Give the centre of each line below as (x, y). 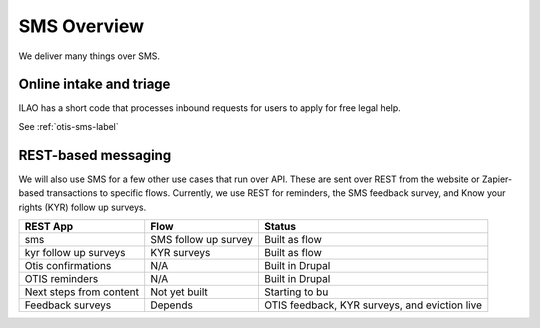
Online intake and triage (94, 84)
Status (280, 226)
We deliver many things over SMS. (89, 56)
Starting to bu (296, 292)
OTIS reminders (61, 278)
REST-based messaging (95, 155)
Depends (172, 305)
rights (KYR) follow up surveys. (82, 207)
